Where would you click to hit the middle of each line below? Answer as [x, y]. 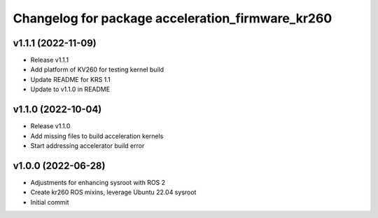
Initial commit [50, 202]
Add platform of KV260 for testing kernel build [97, 69]
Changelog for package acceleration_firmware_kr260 [173, 18]
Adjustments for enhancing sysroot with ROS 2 [98, 182]
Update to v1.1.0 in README [70, 89]
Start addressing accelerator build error [87, 145]
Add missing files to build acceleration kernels [97, 136]
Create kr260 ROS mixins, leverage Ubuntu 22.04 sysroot [113, 192]
